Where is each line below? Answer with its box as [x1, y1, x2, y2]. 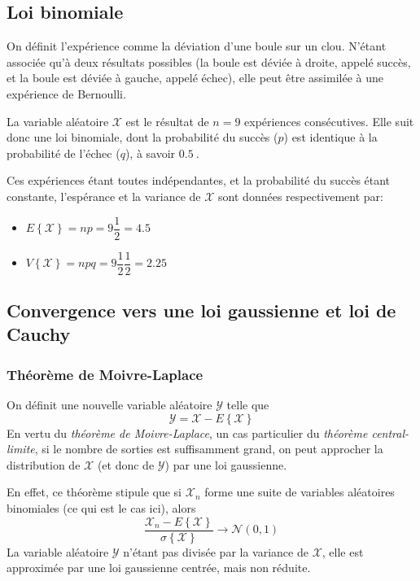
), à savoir [125, 144, 176, 161]
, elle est [322, 543, 364, 560]
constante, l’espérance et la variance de [7, 187, 201, 204]
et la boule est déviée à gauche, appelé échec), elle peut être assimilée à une [7, 69, 383, 86]
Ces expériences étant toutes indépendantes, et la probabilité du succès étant [7, 172, 391, 189]
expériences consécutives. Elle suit [244, 112, 414, 129]
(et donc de [97, 456, 155, 473]
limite [7, 440, 35, 457]
